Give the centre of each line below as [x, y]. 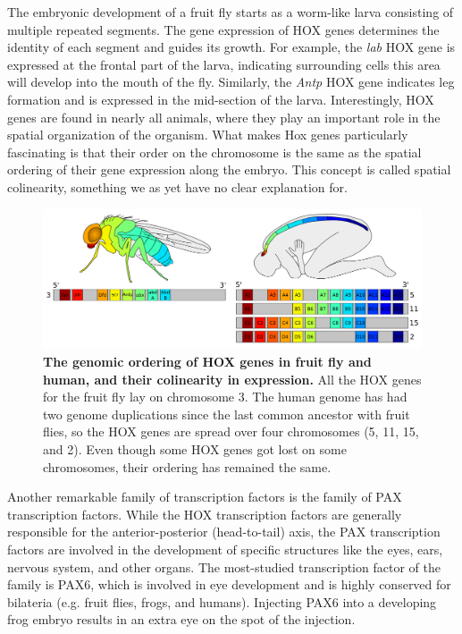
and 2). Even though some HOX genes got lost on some [195, 449]
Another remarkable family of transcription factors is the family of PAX [205, 497]
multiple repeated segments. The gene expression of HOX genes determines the [223, 29]
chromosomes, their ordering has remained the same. [187, 466]
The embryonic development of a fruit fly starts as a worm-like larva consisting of [231, 12]
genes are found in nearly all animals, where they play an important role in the [224, 117]
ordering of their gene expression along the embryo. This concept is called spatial [229, 169]
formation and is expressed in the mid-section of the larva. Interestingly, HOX [221, 99]
